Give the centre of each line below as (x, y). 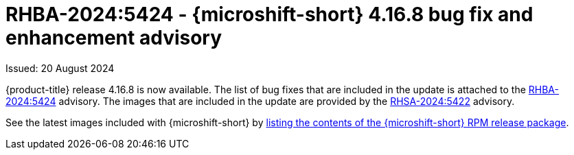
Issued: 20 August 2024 (60, 68)
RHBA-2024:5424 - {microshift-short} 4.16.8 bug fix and (269, 14)
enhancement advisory (114, 38)
